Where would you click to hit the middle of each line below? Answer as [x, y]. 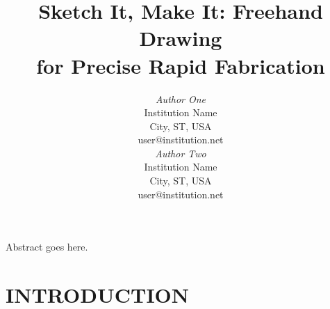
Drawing [181, 38]
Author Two [181, 153]
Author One [181, 98]
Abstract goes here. [47, 247]
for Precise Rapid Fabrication [181, 65]
